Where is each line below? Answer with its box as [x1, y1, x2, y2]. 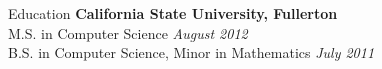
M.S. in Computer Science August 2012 [8, 22, 248, 43]
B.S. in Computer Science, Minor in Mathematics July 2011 [8, 42, 375, 63]
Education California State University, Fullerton [8, 3, 338, 23]
